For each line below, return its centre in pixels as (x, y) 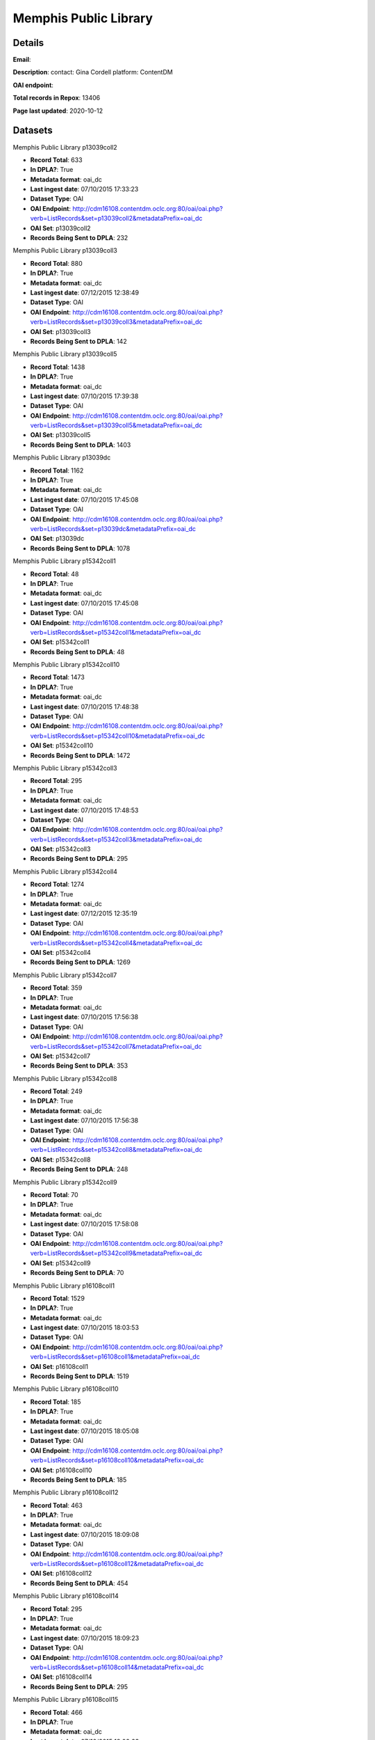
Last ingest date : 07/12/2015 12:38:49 (85, 293)
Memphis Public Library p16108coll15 (66, 1700)
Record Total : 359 (56, 988)
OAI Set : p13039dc (57, 539)
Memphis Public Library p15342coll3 (65, 768)
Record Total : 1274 (57, 885)
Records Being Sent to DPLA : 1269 (81, 962)
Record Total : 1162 (57, 470)
